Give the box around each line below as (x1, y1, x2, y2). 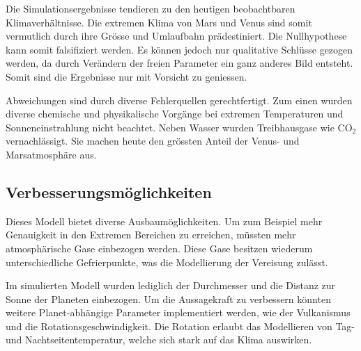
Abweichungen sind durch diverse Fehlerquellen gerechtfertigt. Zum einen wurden (6, 92, 353, 107)
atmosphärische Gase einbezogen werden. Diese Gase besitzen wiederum (6, 240, 313, 255)
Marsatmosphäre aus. (6, 147, 97, 161)
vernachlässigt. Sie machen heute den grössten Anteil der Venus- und (6, 133, 300, 148)
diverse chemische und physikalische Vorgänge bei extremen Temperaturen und (6, 106, 344, 121)
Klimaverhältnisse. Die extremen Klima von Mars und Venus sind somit (6, 15, 312, 29)
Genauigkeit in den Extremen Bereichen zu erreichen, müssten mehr (6, 227, 296, 242)
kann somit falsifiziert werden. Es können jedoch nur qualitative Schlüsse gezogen (6, 42, 353, 56)
